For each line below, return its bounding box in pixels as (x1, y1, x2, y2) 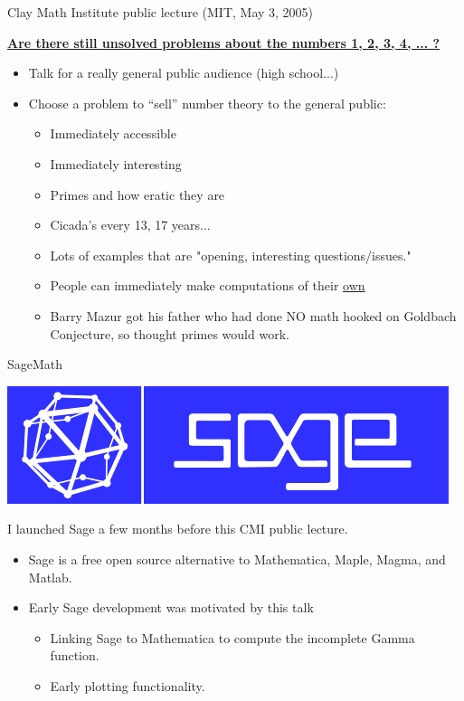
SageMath (7, 355, 63, 374)
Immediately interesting (50, 154, 182, 173)
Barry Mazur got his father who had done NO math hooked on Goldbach (50, 306, 457, 325)
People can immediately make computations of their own (50, 276, 365, 295)
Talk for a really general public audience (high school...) (28, 63, 339, 82)
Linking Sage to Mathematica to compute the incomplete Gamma (50, 628, 415, 647)
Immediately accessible (50, 124, 176, 143)
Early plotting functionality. (50, 676, 205, 695)
